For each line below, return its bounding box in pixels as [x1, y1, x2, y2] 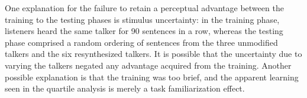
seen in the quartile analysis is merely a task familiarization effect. [5, 82, 245, 94]
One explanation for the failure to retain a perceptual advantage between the [5, 2, 284, 13]
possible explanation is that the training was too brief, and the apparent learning [5, 70, 299, 83]
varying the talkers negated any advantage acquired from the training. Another [5, 59, 292, 71]
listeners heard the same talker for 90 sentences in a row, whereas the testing [5, 25, 283, 37]
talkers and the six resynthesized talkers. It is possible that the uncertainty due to [5, 48, 302, 60]
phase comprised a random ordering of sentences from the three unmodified [5, 36, 278, 48]
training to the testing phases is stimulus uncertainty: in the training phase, [5, 13, 280, 25]
